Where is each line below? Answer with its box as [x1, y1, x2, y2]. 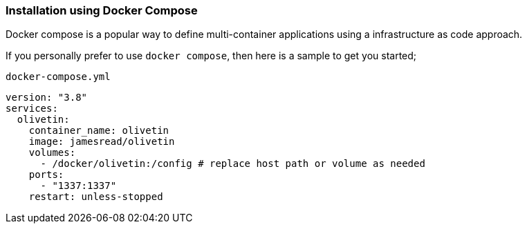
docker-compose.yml [6, 71, 111, 83]
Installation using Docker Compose [6, 3, 198, 17]
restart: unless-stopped [28, 191, 163, 203]
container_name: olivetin [28, 125, 169, 137]
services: [6, 103, 58, 114]
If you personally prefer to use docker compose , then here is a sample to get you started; [6, 50, 417, 62]
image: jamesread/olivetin [28, 136, 175, 148]
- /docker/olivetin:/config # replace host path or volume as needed [40, 158, 425, 170]
